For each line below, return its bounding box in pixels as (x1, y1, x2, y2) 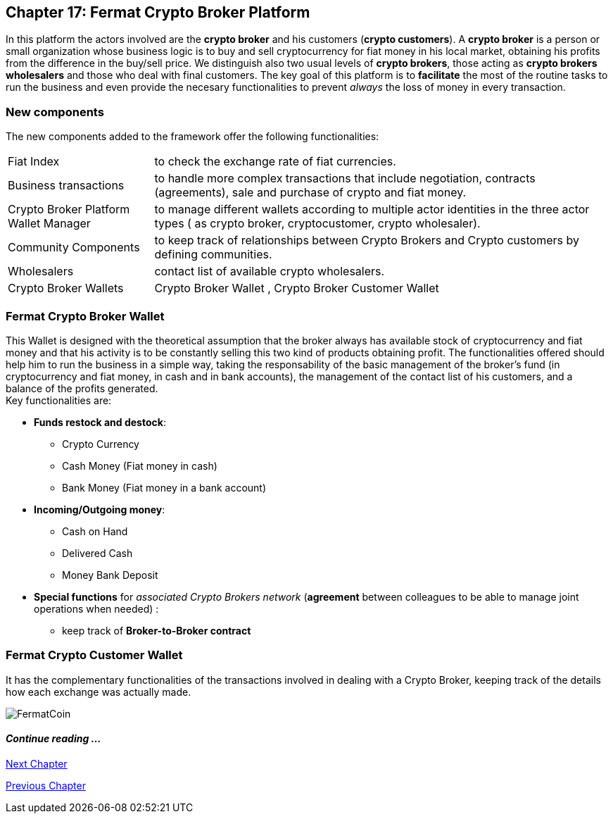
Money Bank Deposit (62, 568, 158, 581)
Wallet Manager (8, 216, 91, 231)
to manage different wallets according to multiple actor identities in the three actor (154, 202, 590, 217)
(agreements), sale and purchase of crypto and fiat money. (154, 185, 467, 200)
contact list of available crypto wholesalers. (154, 264, 385, 279)
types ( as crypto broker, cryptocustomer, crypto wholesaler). (154, 216, 481, 231)
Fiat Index (8, 154, 60, 169)
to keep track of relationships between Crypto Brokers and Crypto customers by (154, 233, 579, 248)
